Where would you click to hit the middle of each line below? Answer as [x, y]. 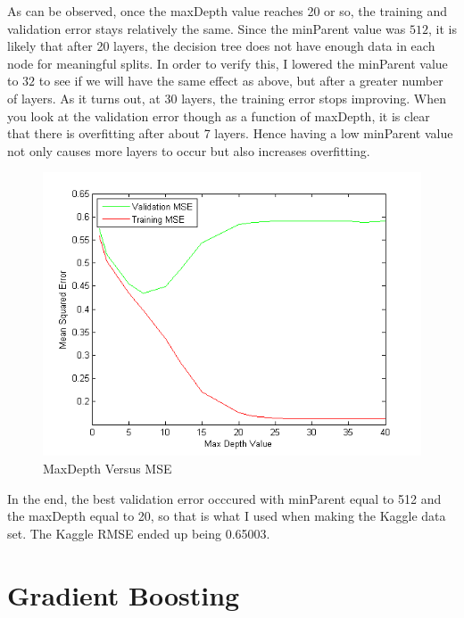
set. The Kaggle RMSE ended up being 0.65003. [139, 533]
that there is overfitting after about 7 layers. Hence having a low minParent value [230, 133]
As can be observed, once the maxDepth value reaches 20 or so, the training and [227, 11]
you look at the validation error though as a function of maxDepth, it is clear [219, 115]
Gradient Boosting [124, 594]
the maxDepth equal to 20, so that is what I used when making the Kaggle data [227, 516]
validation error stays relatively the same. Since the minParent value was [207, 28]
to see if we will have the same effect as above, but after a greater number [241, 81]
